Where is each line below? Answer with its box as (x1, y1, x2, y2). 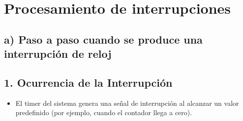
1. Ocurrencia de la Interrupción (4, 74, 173, 90)
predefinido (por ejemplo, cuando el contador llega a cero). (15, 107, 192, 118)
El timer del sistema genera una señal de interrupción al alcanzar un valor (15, 97, 239, 108)
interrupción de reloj (4, 46, 112, 61)
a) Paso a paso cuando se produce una (4, 31, 203, 47)
